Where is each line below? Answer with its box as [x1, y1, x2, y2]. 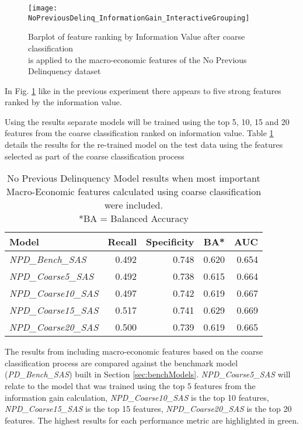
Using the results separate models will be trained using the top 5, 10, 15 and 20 [5, 115, 290, 127]
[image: [28, 4, 58, 12]
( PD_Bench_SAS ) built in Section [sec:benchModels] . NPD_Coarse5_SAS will [5, 368, 291, 380]
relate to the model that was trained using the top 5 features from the [5, 380, 256, 392]
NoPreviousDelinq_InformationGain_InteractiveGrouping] [28, 13, 250, 22]
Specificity [146, 235, 194, 249]
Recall [107, 235, 137, 249]
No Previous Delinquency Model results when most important [7, 171, 260, 185]
